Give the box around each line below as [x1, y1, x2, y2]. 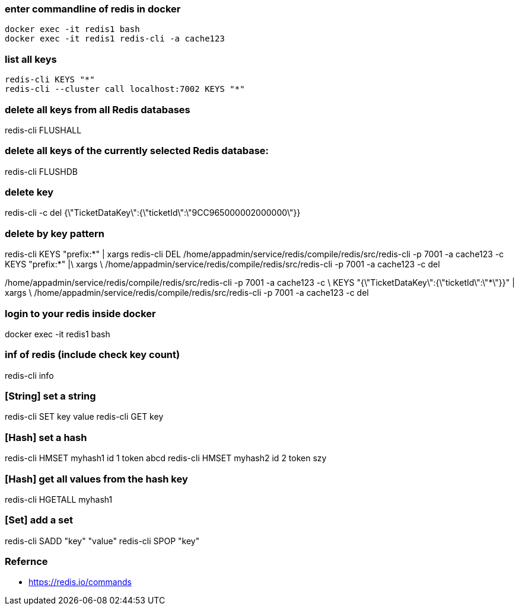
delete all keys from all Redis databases [5, 103, 190, 116]
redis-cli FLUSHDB [5, 166, 78, 177]
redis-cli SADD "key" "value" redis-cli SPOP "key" [5, 535, 200, 546]
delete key [5, 186, 54, 198]
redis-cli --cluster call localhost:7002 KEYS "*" [5, 84, 245, 94]
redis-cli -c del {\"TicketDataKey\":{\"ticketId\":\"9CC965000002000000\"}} [5, 207, 301, 218]
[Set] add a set [5, 514, 73, 526]
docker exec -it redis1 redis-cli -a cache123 [5, 34, 225, 44]
